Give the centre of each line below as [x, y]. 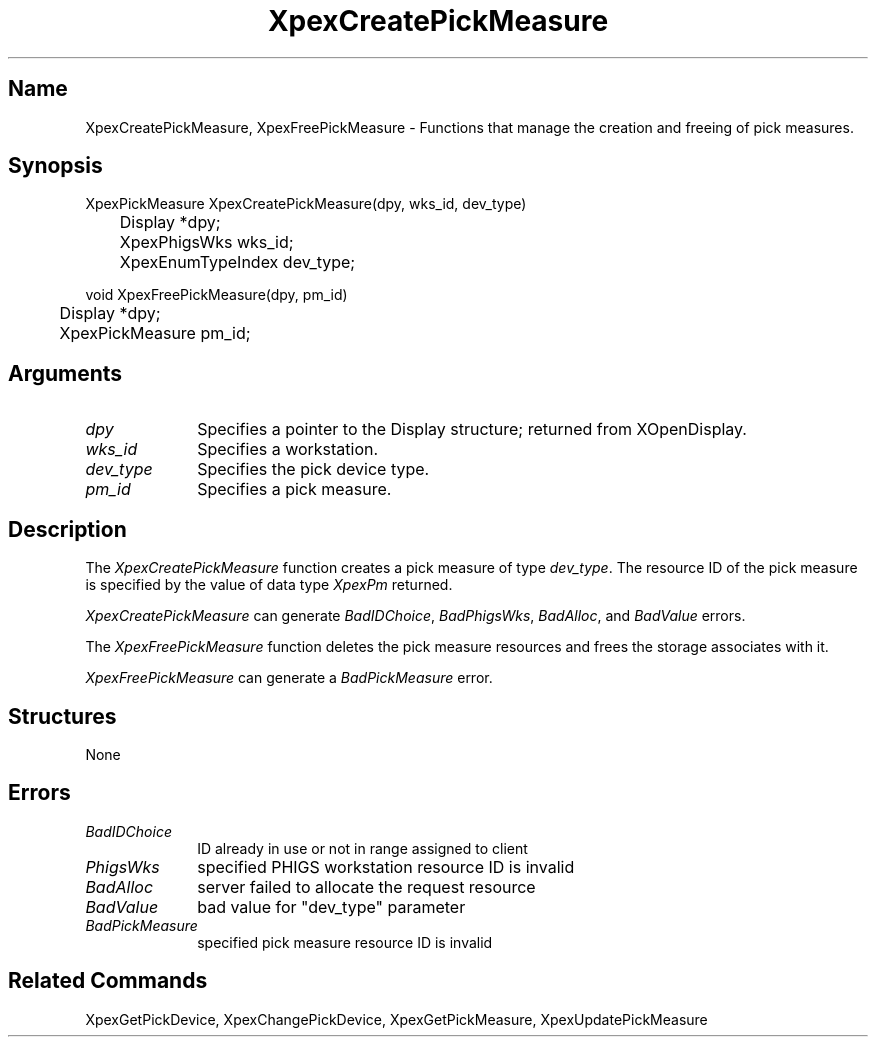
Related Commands [108, 981]
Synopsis [55, 166]
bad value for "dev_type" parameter [331, 906]
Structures [62, 716]
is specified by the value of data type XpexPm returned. [269, 585]
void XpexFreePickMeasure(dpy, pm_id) [216, 295]
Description [67, 529]
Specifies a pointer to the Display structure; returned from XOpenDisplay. [472, 429]
